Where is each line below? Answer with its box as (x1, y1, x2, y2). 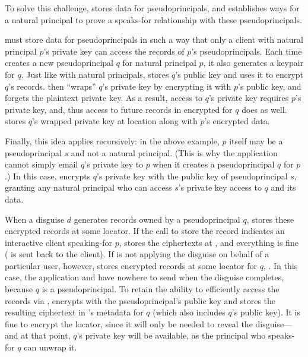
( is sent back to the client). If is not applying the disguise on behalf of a (5, 248, 269, 260)
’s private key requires (208, 91, 289, 104)
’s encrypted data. (204, 115, 270, 127)
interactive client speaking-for (5, 236, 112, 248)
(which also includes (153, 306, 226, 318)
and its (271, 181, 296, 194)
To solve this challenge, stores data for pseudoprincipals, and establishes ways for (5, 2, 300, 14)
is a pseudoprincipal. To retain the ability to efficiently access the (42, 283, 280, 295)
